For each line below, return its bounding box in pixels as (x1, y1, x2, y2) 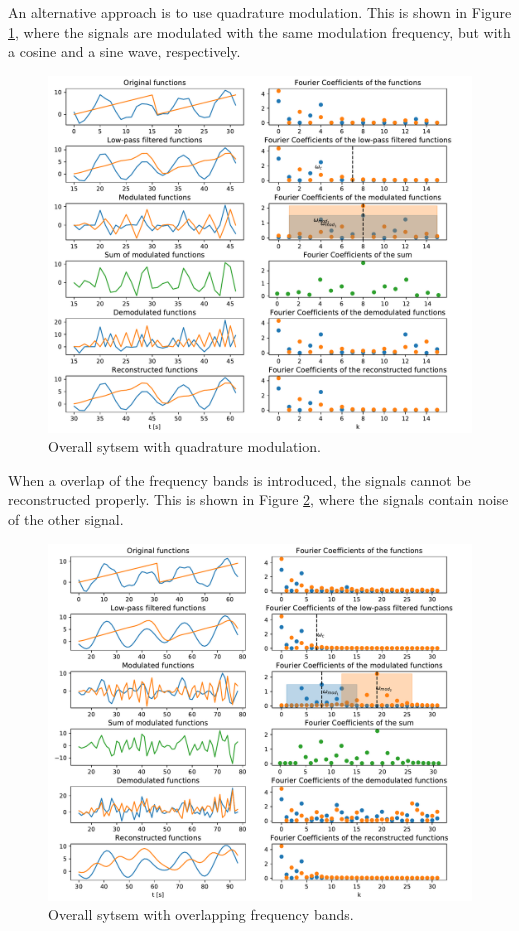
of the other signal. (8, 509, 124, 530)
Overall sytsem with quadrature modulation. (48, 436, 321, 457)
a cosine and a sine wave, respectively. (8, 41, 241, 62)
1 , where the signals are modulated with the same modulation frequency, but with (8, 21, 511, 42)
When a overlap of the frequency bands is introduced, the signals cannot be (8, 469, 471, 490)
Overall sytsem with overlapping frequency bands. (48, 904, 354, 925)
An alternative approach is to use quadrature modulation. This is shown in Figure (8, 2, 512, 22)
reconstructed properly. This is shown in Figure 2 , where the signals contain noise (8, 489, 509, 510)
